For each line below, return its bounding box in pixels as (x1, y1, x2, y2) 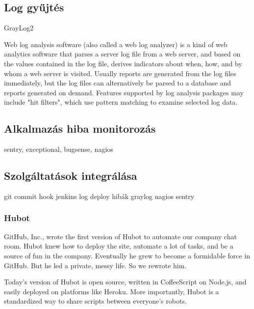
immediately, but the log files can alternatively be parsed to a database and (4, 78, 231, 88)
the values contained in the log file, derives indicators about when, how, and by (4, 58, 242, 68)
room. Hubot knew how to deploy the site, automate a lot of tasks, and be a (4, 241, 233, 251)
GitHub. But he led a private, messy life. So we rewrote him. (4, 260, 187, 270)
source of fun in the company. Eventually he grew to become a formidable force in (4, 250, 251, 260)
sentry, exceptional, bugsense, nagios (4, 144, 113, 154)
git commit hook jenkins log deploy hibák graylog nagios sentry (4, 191, 195, 201)
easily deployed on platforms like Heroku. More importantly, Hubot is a (4, 286, 219, 296)
